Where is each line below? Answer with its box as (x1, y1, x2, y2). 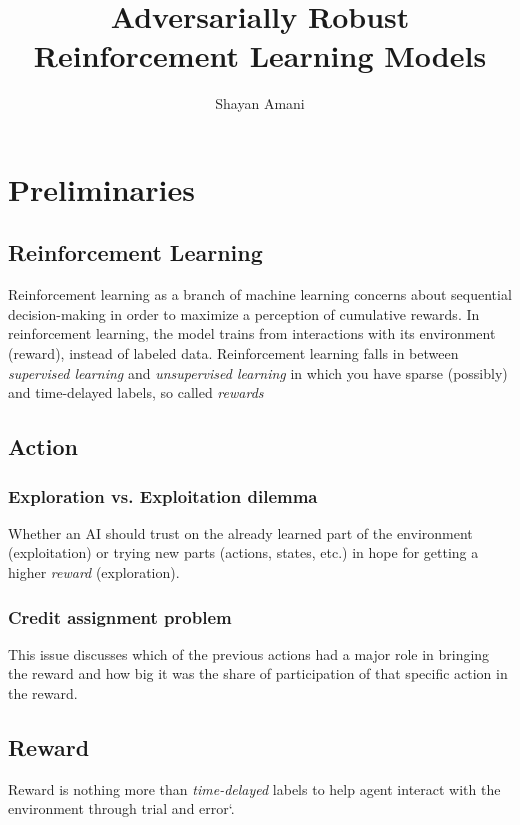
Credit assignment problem (8, 604, 232, 629)
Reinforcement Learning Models (33, 35, 487, 76)
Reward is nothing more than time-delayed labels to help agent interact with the (8, 778, 501, 799)
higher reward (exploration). (8, 562, 180, 583)
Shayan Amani (215, 93, 305, 114)
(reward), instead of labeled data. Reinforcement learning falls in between (8, 343, 459, 364)
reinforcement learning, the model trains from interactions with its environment (8, 323, 496, 344)
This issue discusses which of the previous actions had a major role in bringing (8, 643, 490, 664)
